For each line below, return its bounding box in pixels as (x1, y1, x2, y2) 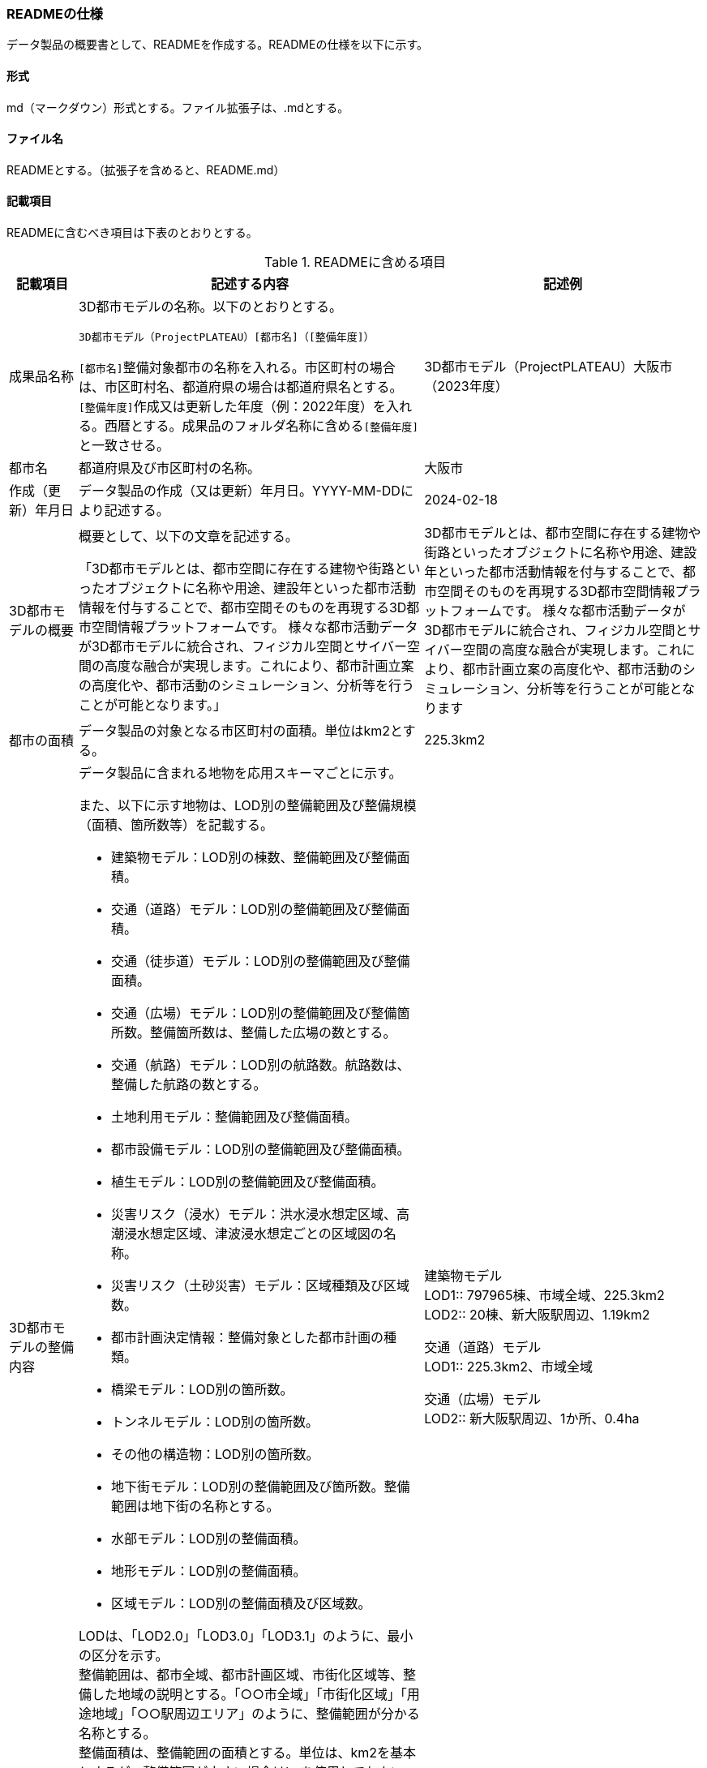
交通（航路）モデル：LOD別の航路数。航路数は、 (111, 1057, 410, 1074)
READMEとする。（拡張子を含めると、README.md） (6, 162, 285, 177)
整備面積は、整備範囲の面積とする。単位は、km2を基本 (79, 1744, 417, 1762)
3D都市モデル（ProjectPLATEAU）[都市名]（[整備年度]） (79, 331, 375, 344)
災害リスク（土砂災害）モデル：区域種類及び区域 (111, 1277, 410, 1294)
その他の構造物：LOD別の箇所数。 (111, 1446, 319, 1463)
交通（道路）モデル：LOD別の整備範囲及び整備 (111, 901, 397, 918)
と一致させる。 (79, 437, 170, 454)
